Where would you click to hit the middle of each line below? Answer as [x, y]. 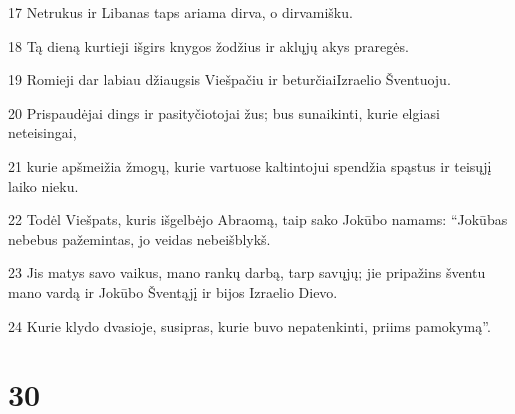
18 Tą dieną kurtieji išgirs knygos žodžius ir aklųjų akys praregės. [208, 45]
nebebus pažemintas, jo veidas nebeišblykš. [139, 238]
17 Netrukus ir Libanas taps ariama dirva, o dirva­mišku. [180, 12]
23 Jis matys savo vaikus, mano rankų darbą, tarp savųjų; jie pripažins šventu [247, 272]
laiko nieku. [43, 185]
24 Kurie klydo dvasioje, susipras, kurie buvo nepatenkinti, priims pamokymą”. [249, 325]
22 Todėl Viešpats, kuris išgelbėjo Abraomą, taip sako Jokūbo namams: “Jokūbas [258, 219]
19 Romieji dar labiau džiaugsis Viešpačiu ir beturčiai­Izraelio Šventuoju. [229, 79]
